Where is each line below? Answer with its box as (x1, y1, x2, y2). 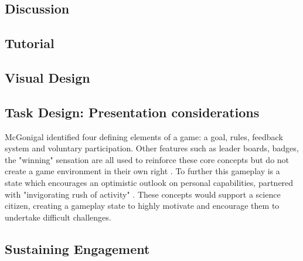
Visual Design (5, 68, 90, 86)
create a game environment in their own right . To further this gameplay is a (5, 165, 280, 177)
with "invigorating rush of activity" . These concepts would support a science (5, 188, 281, 200)
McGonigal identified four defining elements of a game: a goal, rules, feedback (5, 130, 283, 143)
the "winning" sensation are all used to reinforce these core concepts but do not (5, 153, 290, 165)
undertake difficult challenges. (5, 211, 111, 223)
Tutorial (5, 34, 55, 52)
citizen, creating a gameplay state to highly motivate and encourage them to (5, 199, 280, 212)
